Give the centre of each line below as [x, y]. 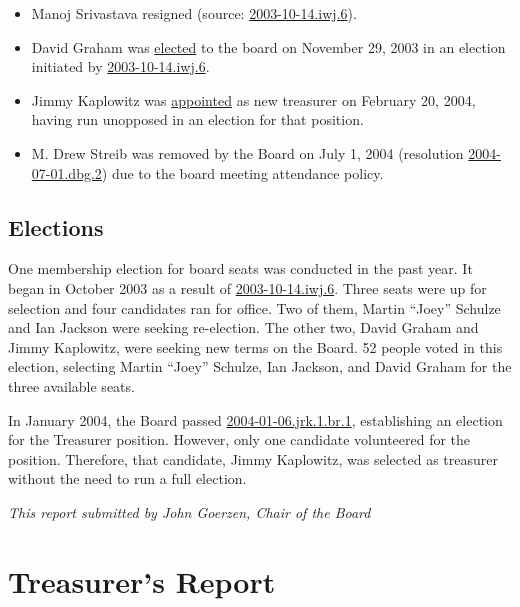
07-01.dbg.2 [66, 172]
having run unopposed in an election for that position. [197, 119]
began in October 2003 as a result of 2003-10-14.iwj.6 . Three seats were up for [247, 287]
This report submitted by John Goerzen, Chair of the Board [189, 511]
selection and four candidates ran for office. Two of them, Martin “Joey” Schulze [254, 307]
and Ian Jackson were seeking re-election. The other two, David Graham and [243, 327]
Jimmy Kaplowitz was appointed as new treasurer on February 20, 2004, [253, 99]
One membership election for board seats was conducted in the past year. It [240, 268]
